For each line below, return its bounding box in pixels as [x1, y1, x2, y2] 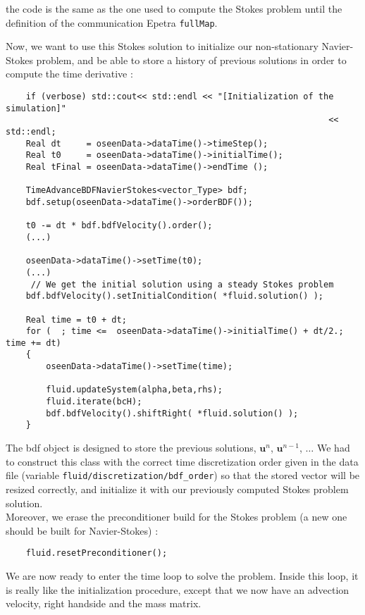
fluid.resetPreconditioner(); [25, 548, 168, 559]
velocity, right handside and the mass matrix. [6, 596, 202, 611]
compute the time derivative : [6, 66, 133, 81]
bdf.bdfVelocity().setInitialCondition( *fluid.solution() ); [25, 291, 324, 302]
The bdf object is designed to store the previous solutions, [6, 440, 256, 455]
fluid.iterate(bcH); [46, 397, 142, 407]
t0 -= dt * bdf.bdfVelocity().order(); [25, 220, 213, 231]
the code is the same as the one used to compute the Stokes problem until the [6, 1, 342, 15]
